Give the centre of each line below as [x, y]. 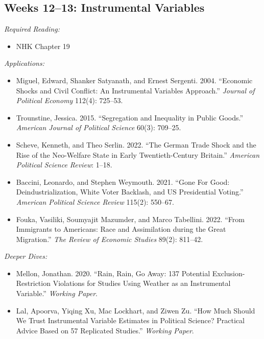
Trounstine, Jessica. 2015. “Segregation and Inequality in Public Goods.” [130, 117]
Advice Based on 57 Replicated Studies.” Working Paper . [105, 330]
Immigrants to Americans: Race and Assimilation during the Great [121, 229]
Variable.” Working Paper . [57, 293]
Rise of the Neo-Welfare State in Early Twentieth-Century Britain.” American [138, 154]
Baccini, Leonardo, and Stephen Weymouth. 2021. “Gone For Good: [123, 181]
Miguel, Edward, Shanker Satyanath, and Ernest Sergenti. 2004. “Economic [134, 80]
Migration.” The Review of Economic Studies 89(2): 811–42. [110, 239]
